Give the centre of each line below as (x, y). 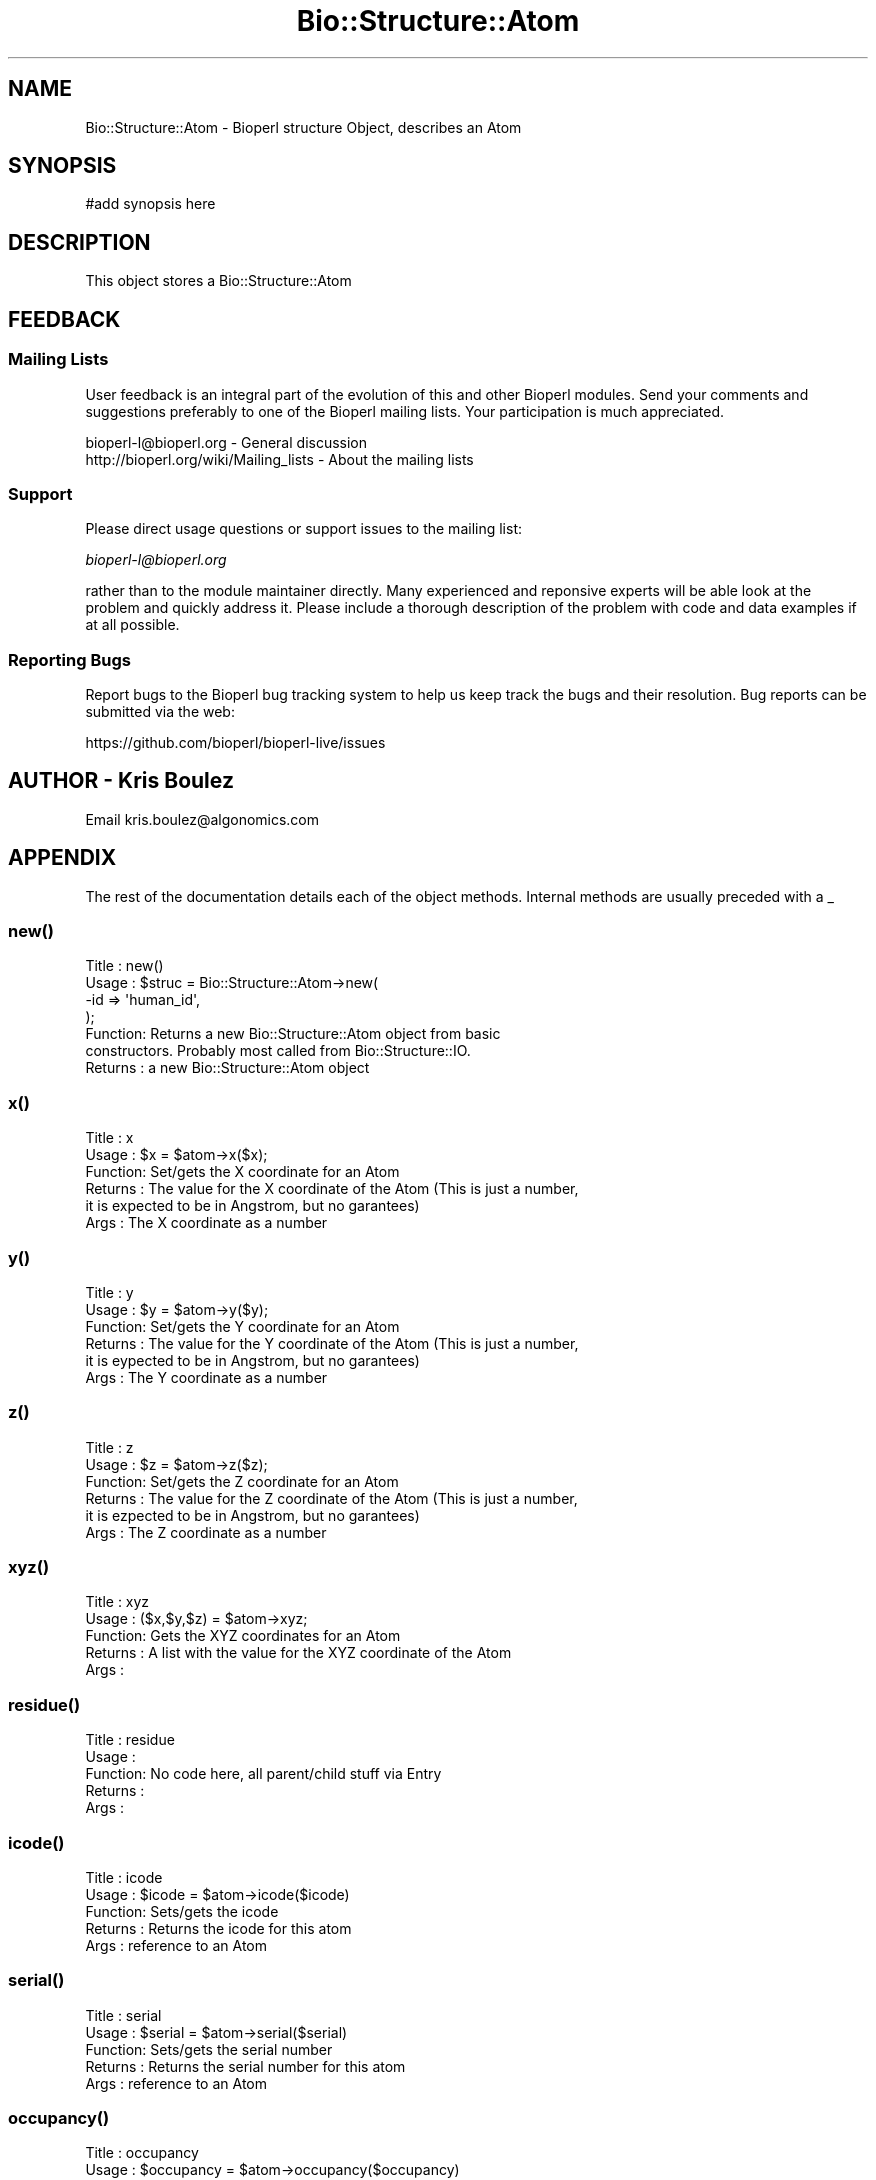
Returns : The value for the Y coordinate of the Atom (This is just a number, (332, 1343)
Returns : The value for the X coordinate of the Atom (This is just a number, (332, 1189)
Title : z (109, 1447)
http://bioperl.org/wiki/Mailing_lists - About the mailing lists (279, 459)
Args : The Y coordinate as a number (206, 1377)
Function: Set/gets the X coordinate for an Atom (242, 1172)
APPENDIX (62, 858)
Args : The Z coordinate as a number (206, 1532)
